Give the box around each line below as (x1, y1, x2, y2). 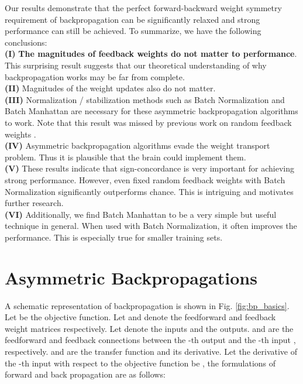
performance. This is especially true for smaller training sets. (5, 231, 223, 243)
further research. (5, 197, 64, 209)
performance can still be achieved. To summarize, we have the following (5, 25, 261, 37)
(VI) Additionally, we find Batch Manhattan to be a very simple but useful (5, 208, 277, 220)
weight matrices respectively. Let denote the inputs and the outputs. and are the (5, 322, 294, 334)
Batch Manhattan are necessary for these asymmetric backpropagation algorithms (5, 105, 298, 117)
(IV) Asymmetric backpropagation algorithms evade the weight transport (5, 139, 270, 152)
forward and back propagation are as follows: (5, 368, 166, 380)
